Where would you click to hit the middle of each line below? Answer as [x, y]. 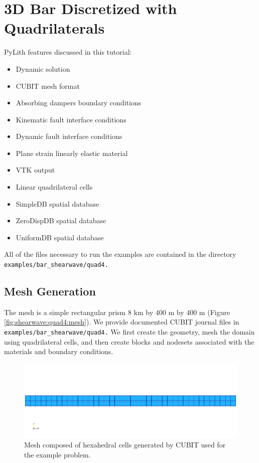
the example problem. [57, 454]
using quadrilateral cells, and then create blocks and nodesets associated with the [129, 341]
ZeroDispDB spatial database [61, 220]
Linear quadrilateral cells [54, 187]
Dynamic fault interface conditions [69, 136]
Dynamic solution [43, 68]
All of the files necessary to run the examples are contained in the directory [120, 254]
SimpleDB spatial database [57, 203]
